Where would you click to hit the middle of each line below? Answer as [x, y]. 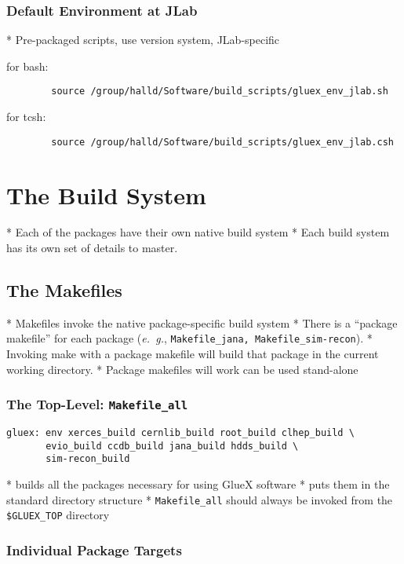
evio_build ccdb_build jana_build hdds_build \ [172, 446]
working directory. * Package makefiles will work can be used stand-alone [182, 369]
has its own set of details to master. [92, 248]
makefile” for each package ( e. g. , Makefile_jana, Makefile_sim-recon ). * [189, 338]
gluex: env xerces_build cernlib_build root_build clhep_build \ [180, 433]
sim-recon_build [88, 459]
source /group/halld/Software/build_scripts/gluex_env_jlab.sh [220, 92]
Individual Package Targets [94, 549]
